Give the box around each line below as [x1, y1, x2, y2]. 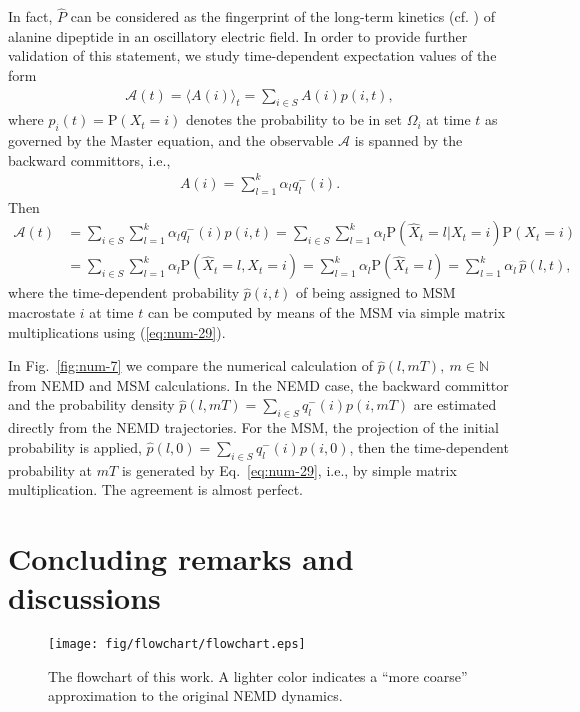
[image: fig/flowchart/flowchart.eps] [48, 637, 306, 652]
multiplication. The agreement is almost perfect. [8, 479, 303, 500]
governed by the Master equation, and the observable [8, 130, 334, 151]
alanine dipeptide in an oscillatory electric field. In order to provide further [8, 25, 468, 46]
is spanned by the [354, 130, 463, 151]
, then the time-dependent [349, 436, 509, 457]
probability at [8, 459, 93, 480]
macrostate [8, 301, 75, 322]
